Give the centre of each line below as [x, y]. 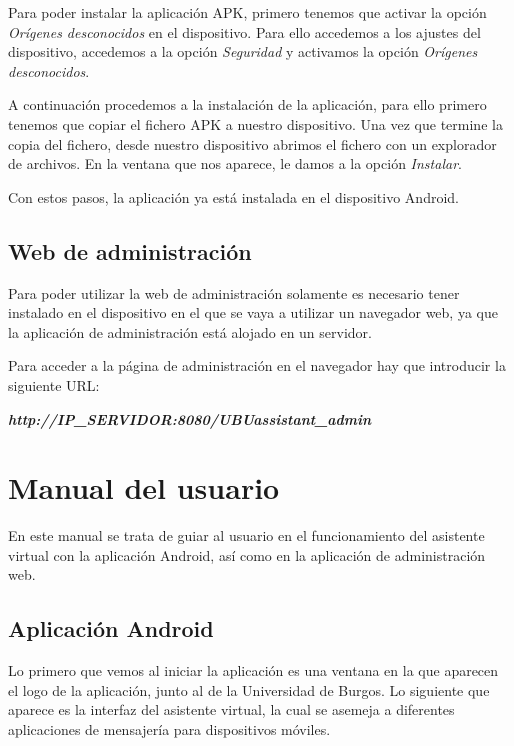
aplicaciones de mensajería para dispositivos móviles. [169, 729]
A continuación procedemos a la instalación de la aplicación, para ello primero [247, 104]
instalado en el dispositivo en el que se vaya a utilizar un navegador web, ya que [253, 312]
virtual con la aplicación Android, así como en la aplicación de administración [247, 554]
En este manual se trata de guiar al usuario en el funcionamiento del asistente [246, 535]
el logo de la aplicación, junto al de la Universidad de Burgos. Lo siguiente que [249, 689]
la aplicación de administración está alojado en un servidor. [190, 331]
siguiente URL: [54, 384]
